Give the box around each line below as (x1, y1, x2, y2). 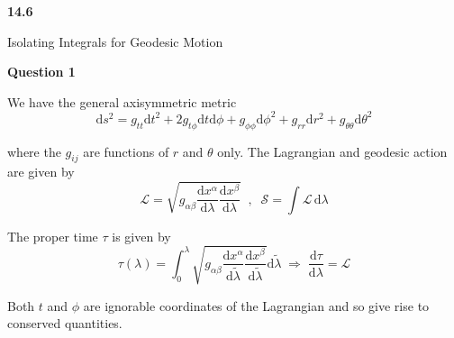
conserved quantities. (7, 314, 123, 333)
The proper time (7, 226, 98, 245)
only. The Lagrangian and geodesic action (217, 142, 448, 160)
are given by (7, 162, 75, 181)
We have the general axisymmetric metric (7, 92, 237, 111)
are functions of (83, 142, 169, 160)
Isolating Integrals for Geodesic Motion (7, 32, 223, 50)
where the (7, 142, 61, 160)
